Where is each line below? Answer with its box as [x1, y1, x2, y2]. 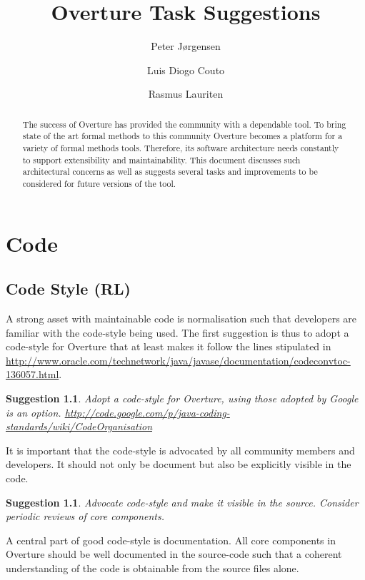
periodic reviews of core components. [6, 509, 165, 524]
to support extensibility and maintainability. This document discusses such [22, 153, 301, 166]
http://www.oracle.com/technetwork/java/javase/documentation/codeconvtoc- [6, 352, 351, 367]
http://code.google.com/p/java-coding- [64, 405, 230, 419]
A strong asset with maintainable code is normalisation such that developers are [6, 311, 357, 326]
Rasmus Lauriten [148, 86, 224, 101]
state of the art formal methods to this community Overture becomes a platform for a [22, 130, 343, 142]
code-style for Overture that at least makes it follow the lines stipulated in [6, 339, 331, 354]
